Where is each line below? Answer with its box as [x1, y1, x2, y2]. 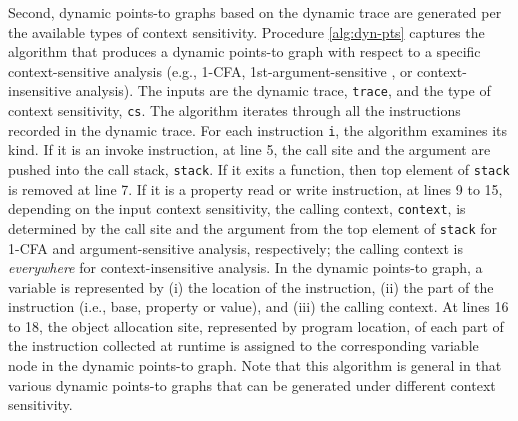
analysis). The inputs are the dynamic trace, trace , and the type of [75, 80, 491, 101]
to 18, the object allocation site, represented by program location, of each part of [8, 315, 504, 336]
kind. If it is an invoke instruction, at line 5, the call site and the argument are [8, 139, 491, 160]
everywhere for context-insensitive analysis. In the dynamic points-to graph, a [8, 257, 483, 278]
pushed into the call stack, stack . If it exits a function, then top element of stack [8, 158, 510, 179]
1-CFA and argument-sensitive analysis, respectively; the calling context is [8, 237, 463, 258]
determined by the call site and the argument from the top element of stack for [8, 217, 498, 238]
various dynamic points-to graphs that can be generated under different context [8, 374, 496, 395]
